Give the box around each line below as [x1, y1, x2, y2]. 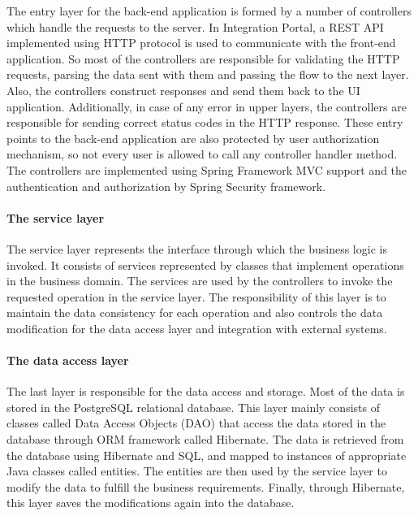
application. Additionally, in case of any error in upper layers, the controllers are [6, 98, 407, 115]
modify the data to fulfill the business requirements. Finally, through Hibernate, [6, 478, 405, 495]
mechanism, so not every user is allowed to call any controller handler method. [6, 145, 398, 163]
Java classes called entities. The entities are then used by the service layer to [6, 462, 387, 479]
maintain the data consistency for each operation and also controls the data [6, 304, 383, 321]
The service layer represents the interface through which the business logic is [6, 240, 387, 257]
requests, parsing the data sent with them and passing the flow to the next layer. [6, 66, 409, 83]
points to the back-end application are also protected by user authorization [6, 129, 380, 146]
